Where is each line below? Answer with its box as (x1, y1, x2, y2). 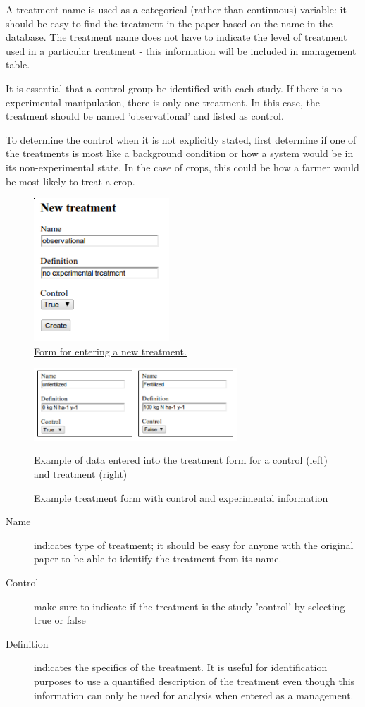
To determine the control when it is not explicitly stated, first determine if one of (6, 132, 357, 147)
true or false (34, 613, 86, 627)
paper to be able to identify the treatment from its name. (34, 551, 282, 566)
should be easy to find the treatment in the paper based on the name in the (6, 16, 333, 30)
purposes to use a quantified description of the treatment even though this (34, 674, 355, 688)
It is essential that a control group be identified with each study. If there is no (6, 80, 342, 95)
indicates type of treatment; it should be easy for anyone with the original (34, 537, 354, 552)
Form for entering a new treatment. (34, 343, 187, 358)
